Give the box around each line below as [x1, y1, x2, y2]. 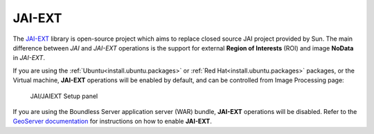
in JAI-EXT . [12, 54, 45, 62]
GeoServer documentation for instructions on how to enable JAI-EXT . [12, 117, 213, 126]
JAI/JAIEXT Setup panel [30, 92, 98, 100]
